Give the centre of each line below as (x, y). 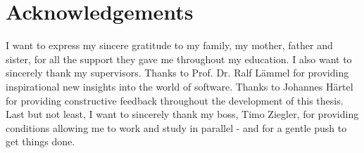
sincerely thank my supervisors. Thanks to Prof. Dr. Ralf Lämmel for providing (177, 73)
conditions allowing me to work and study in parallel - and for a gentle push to (176, 127)
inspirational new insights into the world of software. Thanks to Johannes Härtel (180, 86)
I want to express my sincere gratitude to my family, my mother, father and (169, 45)
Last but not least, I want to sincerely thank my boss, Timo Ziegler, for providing (182, 114)
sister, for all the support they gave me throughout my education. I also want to (179, 59)
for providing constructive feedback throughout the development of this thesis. (175, 100)
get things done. (40, 141)
